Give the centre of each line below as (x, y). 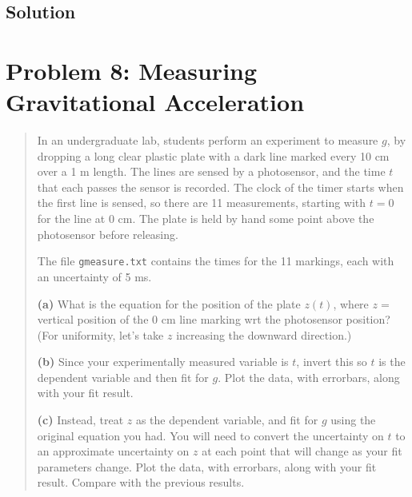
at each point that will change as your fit (302, 451)
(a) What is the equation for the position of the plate (169, 303)
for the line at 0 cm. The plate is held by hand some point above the (206, 219)
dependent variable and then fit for (123, 377)
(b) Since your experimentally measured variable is (163, 362)
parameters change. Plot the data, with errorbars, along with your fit (207, 466)
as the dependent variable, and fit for (227, 420)
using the (353, 420)
